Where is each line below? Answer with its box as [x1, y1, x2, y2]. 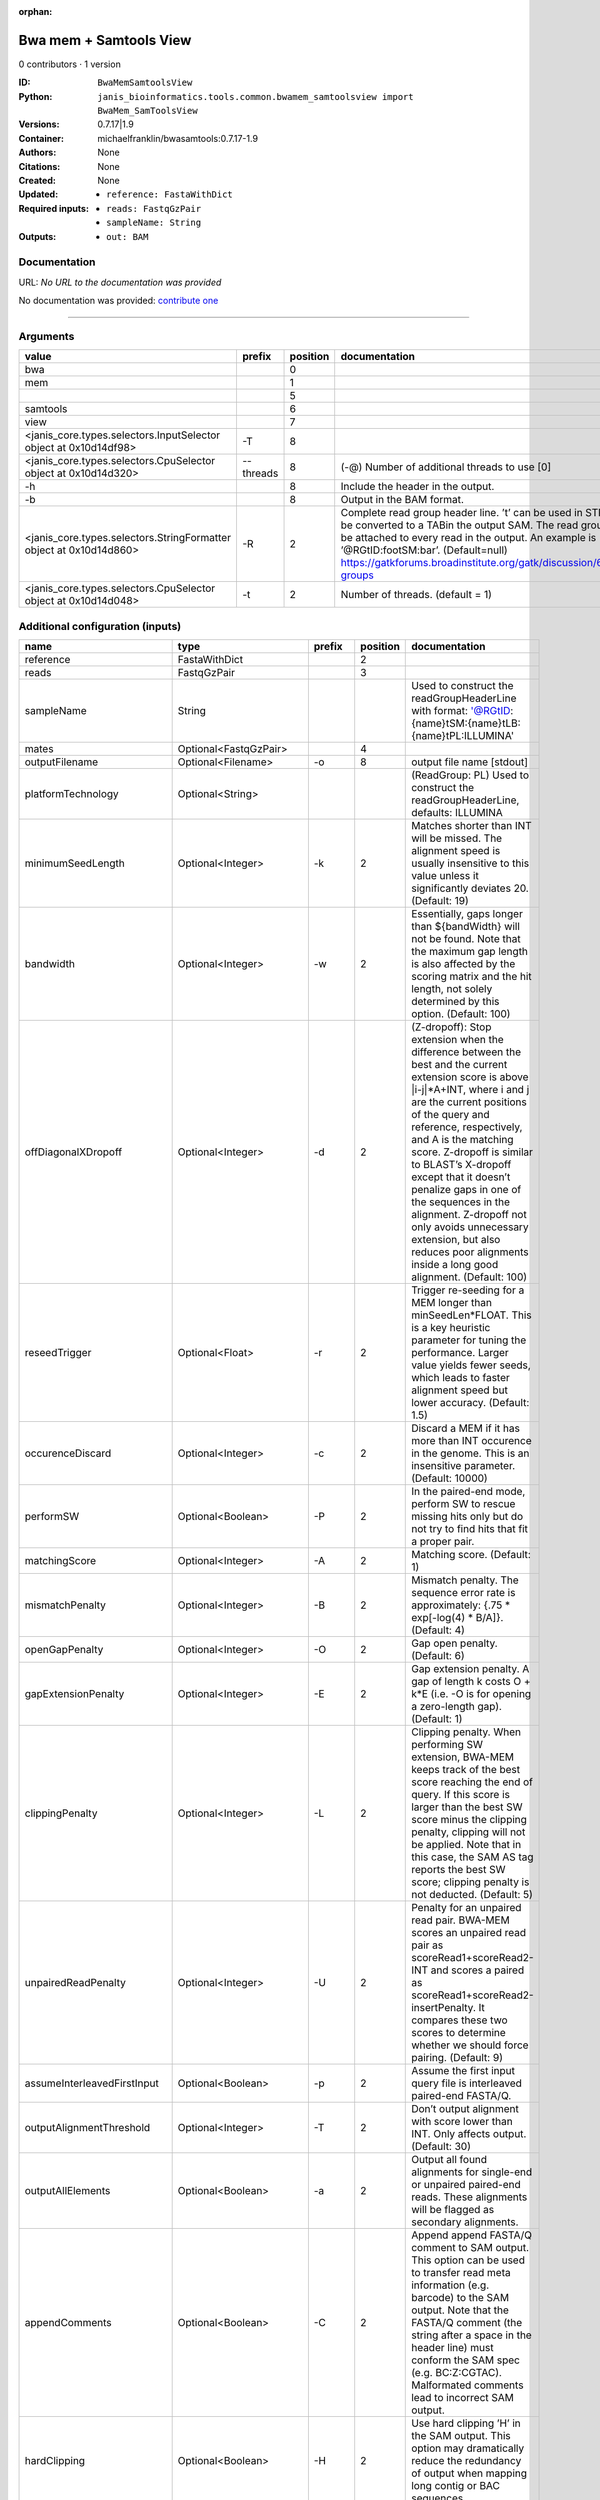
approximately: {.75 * [411, 1598, 510, 1612]
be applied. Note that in [411, 1838, 522, 1852]
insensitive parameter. [411, 1459, 516, 1473]
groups [340, 568, 375, 582]
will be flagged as [411, 2203, 495, 2217]
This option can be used [411, 2253, 525, 2267]
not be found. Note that [411, 932, 521, 946]
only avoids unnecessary [411, 1220, 529, 1234]
